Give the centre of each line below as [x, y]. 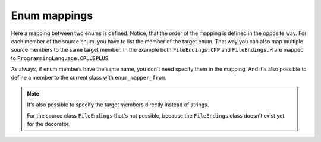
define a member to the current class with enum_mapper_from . [89, 77]
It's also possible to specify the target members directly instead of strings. [118, 105]
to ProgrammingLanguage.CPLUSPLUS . [60, 58]
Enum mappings [52, 15]
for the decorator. [48, 124]
